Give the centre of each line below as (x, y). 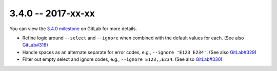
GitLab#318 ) (35, 45)
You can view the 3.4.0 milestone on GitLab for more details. (73, 29)
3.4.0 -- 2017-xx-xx (52, 13)
